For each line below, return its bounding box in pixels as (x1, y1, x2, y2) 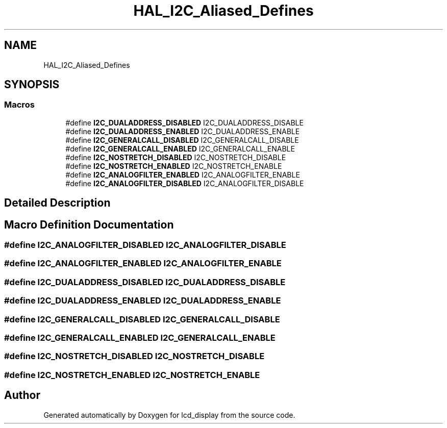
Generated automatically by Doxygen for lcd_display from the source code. (43, 410, 295, 419)
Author (4, 389, 40, 402)
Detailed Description (4, 196, 111, 210)
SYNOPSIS (4, 78, 60, 91)
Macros (4, 99, 35, 110)
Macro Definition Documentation (4, 218, 174, 231)
